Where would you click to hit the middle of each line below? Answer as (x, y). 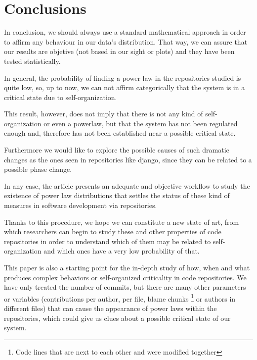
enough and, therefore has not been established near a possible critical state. (120, 133)
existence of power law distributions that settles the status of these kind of (117, 195)
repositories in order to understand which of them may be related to (107, 241)
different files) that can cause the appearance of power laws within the (110, 308)
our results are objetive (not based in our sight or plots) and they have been (119, 51)
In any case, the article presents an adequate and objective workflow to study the (127, 185)
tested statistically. (32, 61)
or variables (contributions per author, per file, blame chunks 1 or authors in (120, 298)
